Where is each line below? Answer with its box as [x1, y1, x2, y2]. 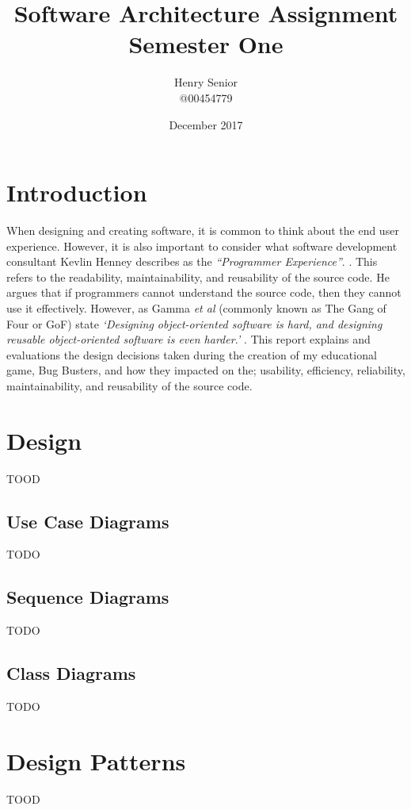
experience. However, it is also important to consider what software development [6, 237, 398, 254]
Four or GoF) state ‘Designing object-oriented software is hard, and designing [6, 315, 382, 332]
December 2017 [169, 116, 243, 132]
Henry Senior [173, 74, 238, 90]
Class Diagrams [6, 661, 136, 685]
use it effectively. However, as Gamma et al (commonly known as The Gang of [6, 300, 386, 316]
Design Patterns [6, 744, 186, 777]
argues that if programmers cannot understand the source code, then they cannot [6, 284, 401, 301]
